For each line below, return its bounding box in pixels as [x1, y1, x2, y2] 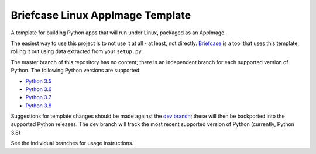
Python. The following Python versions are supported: [11, 67, 141, 74]
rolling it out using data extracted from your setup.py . [11, 48, 143, 55]
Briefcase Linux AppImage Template [11, 9, 191, 22]
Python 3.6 [25, 85, 52, 93]
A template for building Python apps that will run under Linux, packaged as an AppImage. [11, 29, 226, 36]
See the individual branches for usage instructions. [11, 140, 134, 147]
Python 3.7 [25, 94, 52, 101]
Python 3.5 [25, 78, 52, 85]
